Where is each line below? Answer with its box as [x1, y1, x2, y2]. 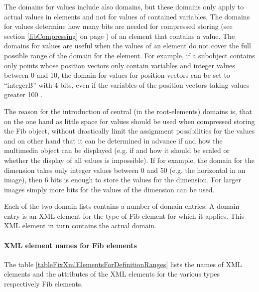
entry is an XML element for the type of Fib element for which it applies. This [4, 210, 245, 221]
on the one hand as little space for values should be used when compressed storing [4, 116, 255, 126]
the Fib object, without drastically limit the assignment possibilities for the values [4, 126, 255, 136]
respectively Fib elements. [4, 279, 83, 289]
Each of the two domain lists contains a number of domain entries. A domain [4, 201, 240, 211]
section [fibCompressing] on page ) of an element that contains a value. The [4, 30, 235, 41]
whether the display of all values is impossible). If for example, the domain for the [4, 154, 255, 165]
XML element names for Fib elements [4, 240, 137, 250]
